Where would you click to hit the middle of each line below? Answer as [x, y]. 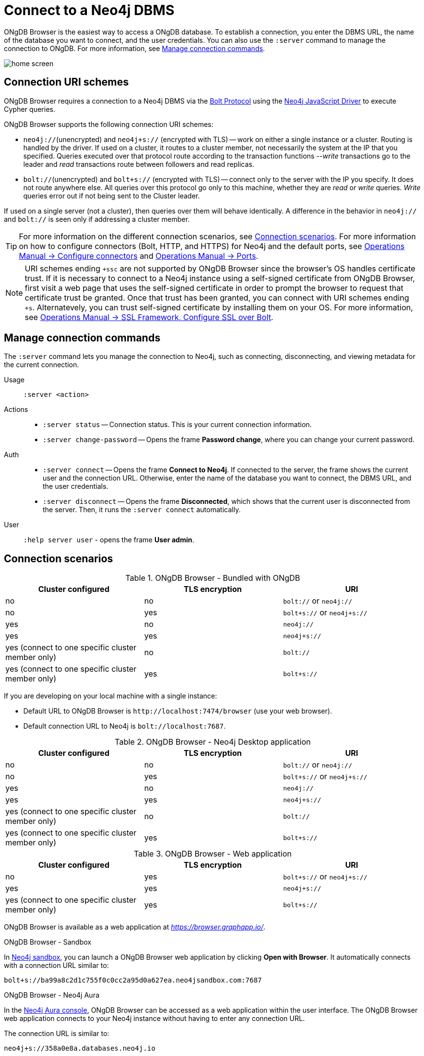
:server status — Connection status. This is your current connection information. [177, 425]
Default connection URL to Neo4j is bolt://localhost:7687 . [125, 726]
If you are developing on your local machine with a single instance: [110, 696]
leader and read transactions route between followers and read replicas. [139, 164]
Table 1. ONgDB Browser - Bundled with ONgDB [213, 578]
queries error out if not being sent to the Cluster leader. [112, 196]
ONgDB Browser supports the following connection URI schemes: [109, 124]
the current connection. [42, 365]
